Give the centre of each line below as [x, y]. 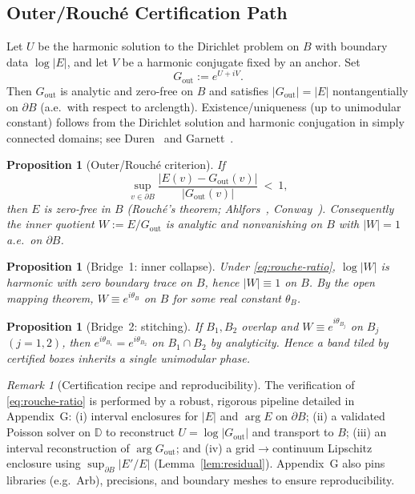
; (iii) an [366, 432]
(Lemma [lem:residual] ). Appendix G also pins [270, 463]
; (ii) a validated [345, 416]
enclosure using [44, 463]
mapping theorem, [50, 297]
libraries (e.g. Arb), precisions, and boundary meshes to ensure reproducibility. [201, 480]
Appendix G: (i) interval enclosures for [103, 416]
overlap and [270, 325]
